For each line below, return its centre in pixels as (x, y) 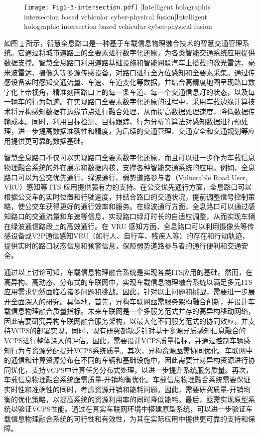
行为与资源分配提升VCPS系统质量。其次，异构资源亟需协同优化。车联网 (128, 350)
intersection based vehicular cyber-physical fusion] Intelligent (116, 16)
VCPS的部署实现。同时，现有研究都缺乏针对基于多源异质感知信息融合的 (128, 330)
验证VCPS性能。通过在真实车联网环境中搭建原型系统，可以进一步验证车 (135, 409)
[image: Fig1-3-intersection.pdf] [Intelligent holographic (117, 6)
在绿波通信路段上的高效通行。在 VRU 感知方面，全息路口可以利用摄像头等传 (129, 226)
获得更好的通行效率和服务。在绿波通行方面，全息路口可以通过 (147, 206)
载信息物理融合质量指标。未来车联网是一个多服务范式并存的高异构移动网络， (129, 311)
